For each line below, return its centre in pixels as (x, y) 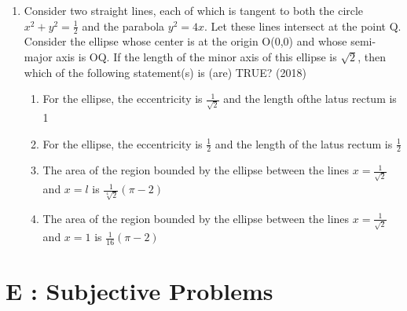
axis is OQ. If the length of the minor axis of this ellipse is (196, 57)
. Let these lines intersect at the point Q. (303, 26)
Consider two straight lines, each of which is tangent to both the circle (194, 10)
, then (372, 57)
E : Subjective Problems (139, 291)
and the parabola (123, 26)
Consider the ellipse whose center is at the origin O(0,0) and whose (185, 41)
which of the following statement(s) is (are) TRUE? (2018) (165, 72)
